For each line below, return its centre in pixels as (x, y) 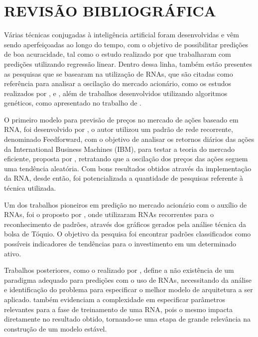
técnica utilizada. (30, 188)
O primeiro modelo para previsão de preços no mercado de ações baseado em (121, 119)
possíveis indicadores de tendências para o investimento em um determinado (120, 243)
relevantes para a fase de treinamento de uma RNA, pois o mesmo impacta (119, 309)
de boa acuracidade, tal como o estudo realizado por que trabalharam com (118, 54)
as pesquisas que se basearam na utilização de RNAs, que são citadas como (119, 73)
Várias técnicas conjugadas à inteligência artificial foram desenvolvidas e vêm (122, 35)
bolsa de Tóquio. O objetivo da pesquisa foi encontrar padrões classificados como (128, 234)
